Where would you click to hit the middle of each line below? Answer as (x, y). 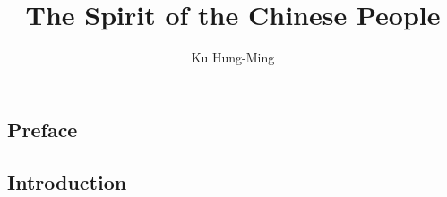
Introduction (67, 181)
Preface (43, 129)
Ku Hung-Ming (233, 57)
